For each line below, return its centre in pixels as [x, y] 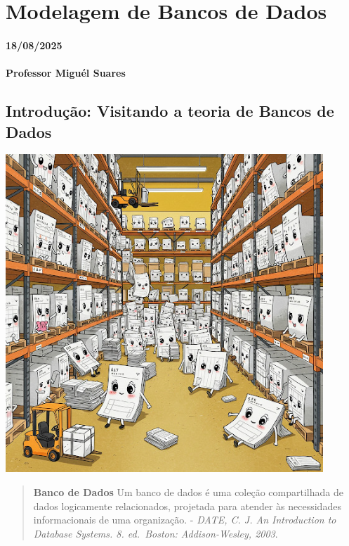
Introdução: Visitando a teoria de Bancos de [170, 111]
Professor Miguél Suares [66, 73]
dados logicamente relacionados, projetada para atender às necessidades [187, 506]
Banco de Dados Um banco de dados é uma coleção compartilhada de [188, 491]
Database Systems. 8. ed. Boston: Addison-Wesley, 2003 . [156, 533]
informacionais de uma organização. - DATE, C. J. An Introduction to [185, 520]
